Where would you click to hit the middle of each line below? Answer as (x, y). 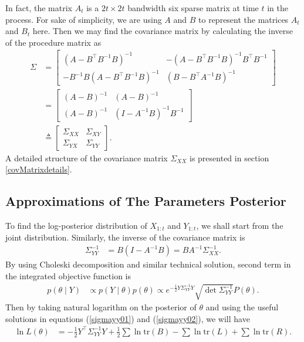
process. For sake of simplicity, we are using (84, 19)
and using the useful (242, 307)
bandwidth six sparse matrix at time (193, 8)
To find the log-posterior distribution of (76, 225)
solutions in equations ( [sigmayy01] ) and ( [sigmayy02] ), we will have (128, 318)
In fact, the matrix (39, 8)
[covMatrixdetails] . (39, 169)
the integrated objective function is (68, 275)
